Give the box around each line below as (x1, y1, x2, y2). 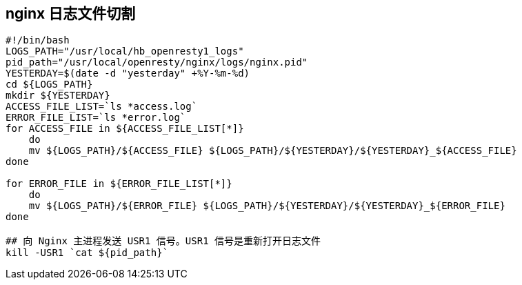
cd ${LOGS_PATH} (6, 79, 93, 90)
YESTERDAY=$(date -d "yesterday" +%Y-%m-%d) (6, 68, 250, 79)
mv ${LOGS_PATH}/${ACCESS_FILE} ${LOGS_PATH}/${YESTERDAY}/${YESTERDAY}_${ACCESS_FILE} (28, 145, 517, 157)
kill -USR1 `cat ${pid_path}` (6, 247, 169, 259)
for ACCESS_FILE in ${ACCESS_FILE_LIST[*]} (6, 123, 244, 135)
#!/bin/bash (6, 35, 70, 46)
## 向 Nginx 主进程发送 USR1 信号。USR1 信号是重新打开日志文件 (6, 235, 321, 247)
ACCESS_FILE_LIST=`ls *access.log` (6, 101, 198, 112)
